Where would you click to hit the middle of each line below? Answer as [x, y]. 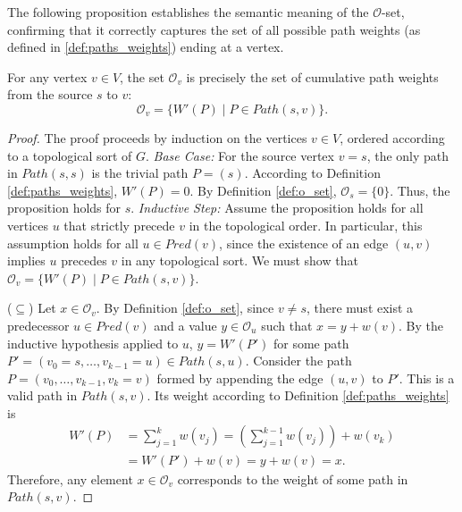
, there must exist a [360, 308]
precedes [84, 260]
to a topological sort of [70, 155]
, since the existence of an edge [304, 243]
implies [26, 260]
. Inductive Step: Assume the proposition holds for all [277, 208]
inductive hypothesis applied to [93, 343]
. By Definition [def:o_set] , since [185, 308]
